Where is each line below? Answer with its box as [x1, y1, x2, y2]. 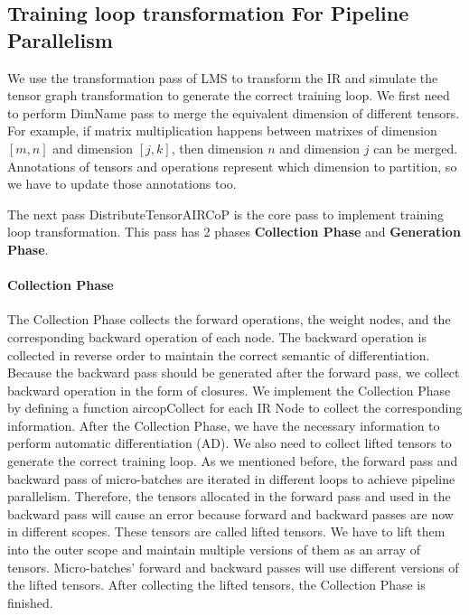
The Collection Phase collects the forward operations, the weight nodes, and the [7, 310, 451, 329]
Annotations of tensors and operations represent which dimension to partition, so [7, 156, 457, 175]
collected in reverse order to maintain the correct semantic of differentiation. [7, 345, 430, 364]
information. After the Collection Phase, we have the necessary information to [7, 415, 440, 434]
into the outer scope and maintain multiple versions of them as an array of [7, 540, 421, 559]
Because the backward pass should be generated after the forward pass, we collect [7, 363, 460, 382]
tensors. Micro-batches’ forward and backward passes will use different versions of [7, 557, 459, 576]
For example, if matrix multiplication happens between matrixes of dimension [7, 121, 437, 140]
